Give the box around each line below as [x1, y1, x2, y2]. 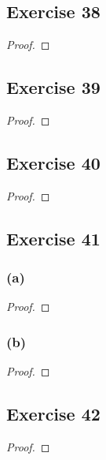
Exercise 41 [6, 226, 101, 250]
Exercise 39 [6, 75, 101, 99]
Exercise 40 [6, 150, 101, 174]
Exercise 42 [6, 402, 101, 426]
